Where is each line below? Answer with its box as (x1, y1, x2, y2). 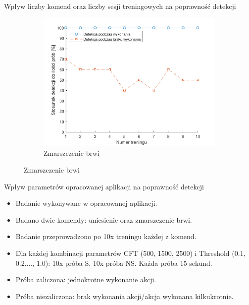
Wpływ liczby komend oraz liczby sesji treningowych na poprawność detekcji (4, 1, 236, 11)
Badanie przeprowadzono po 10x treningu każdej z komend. (15, 231, 197, 242)
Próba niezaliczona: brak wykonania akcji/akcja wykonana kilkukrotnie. (15, 291, 234, 301)
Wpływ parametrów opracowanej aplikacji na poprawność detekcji (4, 181, 204, 191)
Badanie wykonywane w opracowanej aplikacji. (15, 198, 157, 208)
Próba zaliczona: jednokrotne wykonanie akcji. (15, 274, 156, 285)
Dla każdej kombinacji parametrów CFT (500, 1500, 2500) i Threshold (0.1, (15, 248, 246, 258)
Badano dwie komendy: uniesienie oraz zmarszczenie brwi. (15, 214, 192, 225)
